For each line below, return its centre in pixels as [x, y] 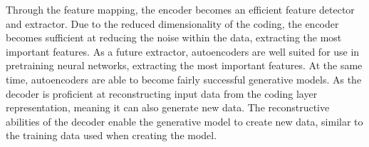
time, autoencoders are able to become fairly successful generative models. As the [184, 79]
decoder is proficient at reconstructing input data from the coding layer [162, 93]
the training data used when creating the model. [111, 135]
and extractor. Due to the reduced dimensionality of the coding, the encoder [172, 23]
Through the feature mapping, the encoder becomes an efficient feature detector [180, 9]
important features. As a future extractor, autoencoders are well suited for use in [183, 51]
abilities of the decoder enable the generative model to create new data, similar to [184, 121]
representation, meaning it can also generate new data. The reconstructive [168, 107]
